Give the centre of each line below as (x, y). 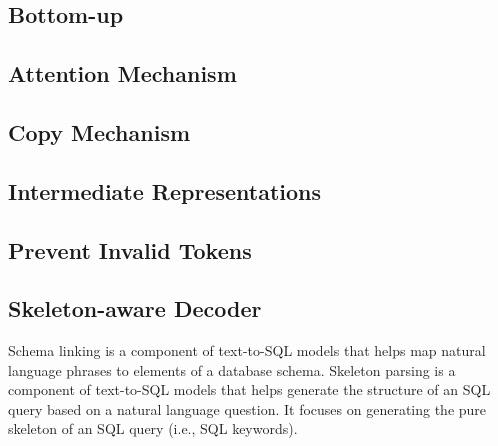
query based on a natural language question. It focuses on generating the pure (247, 408)
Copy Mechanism (99, 131)
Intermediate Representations (165, 190)
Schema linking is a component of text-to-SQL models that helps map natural (247, 350)
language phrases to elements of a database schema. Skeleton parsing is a (232, 369)
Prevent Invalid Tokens (130, 249)
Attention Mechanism (122, 73)
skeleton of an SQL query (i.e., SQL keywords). (153, 428)
